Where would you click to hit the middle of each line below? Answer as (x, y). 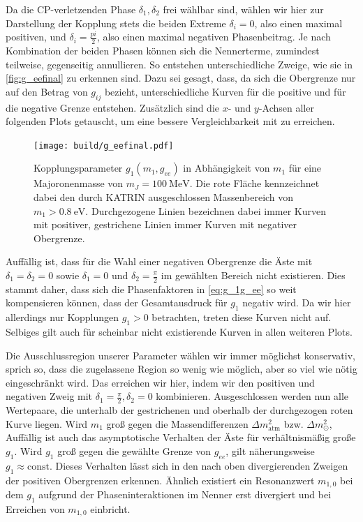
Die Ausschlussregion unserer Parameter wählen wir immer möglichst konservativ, (180, 355)
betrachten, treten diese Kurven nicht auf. (242, 317)
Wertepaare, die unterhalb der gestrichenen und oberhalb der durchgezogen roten (179, 410)
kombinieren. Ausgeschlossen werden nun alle (252, 396)
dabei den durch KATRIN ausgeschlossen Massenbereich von (164, 197)
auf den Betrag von (47, 91)
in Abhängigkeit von (227, 168)
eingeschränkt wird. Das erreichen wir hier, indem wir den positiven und (160, 382)
